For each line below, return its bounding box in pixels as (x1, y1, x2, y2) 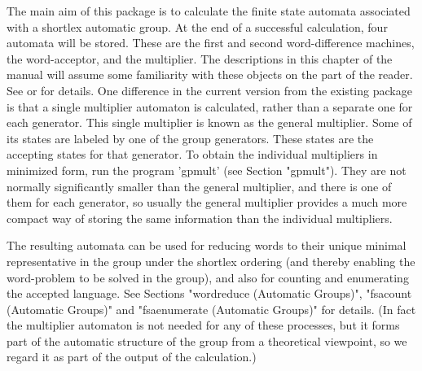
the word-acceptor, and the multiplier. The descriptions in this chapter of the (7, 50, 393, 67)
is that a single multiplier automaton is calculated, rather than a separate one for (7, 98, 413, 115)
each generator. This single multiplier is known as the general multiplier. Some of (7, 114, 412, 131)
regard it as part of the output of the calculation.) (7, 348, 257, 365)
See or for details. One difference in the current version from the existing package (7, 81, 412, 98)
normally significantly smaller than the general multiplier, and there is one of (7, 177, 392, 194)
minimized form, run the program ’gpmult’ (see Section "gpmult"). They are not (7, 161, 407, 178)
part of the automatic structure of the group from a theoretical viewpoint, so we (7, 332, 407, 349)
